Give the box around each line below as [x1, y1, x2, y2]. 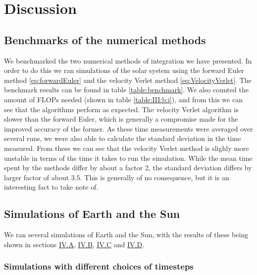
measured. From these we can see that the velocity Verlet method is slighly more [4, 142, 249, 153]
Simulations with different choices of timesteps [4, 260, 194, 273]
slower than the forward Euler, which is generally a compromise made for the [4, 114, 238, 124]
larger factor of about [4, 172, 69, 182]
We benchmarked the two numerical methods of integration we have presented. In [4, 55, 252, 66]
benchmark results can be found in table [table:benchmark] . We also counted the [4, 84, 249, 95]
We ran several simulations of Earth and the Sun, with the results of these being [4, 229, 249, 240]
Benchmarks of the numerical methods [4, 32, 206, 47]
